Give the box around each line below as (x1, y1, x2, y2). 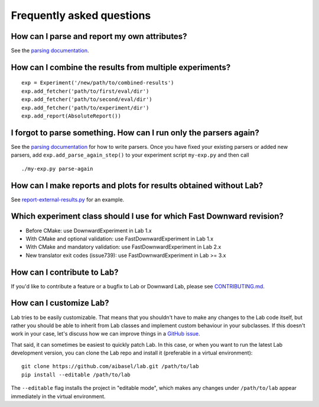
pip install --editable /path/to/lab (21, 371, 131, 378)
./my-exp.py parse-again (21, 165, 93, 172)
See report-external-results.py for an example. (11, 196, 125, 203)
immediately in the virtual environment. (11, 393, 106, 400)
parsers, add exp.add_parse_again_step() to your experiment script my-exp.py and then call (11, 151, 249, 159)
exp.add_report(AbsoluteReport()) (21, 113, 121, 119)
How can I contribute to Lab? (11, 267, 119, 277)
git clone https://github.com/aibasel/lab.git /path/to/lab (21, 363, 199, 370)
